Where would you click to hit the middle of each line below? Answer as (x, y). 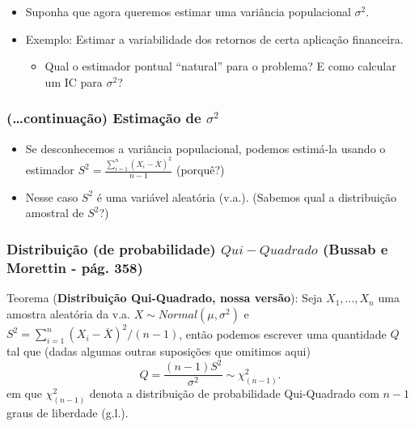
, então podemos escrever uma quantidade (283, 333)
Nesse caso (52, 196)
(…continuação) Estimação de (104, 118)
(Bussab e (355, 249)
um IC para (74, 81)
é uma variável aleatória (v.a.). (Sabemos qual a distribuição (246, 196)
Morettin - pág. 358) (75, 267)
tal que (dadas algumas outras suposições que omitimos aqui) (159, 351)
